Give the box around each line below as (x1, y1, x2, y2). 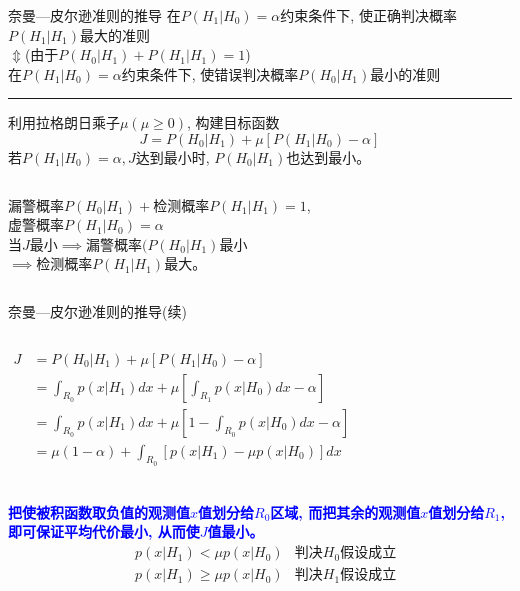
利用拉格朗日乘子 (8, 112, 120, 133)
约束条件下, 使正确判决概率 (280, 5, 457, 25)
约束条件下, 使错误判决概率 (121, 63, 299, 84)
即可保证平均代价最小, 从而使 (8, 521, 200, 542)
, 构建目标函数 (187, 112, 280, 133)
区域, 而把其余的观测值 (270, 501, 421, 522)
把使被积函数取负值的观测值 (8, 501, 190, 522)
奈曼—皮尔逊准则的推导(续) (8, 300, 187, 321)
